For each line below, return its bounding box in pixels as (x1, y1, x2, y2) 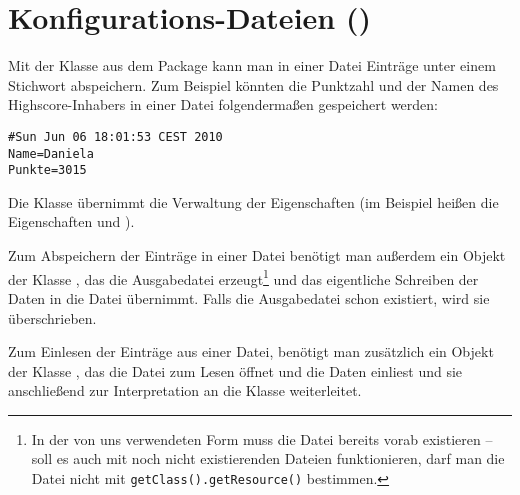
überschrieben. (8, 307, 97, 328)
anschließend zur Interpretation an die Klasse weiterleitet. (8, 380, 362, 401)
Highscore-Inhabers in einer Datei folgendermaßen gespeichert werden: (8, 94, 438, 115)
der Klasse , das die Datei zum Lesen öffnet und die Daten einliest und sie (8, 360, 463, 381)
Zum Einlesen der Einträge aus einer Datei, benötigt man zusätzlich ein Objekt (8, 341, 494, 362)
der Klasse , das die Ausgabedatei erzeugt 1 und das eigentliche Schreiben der (8, 265, 479, 289)
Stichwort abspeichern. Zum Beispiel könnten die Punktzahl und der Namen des (8, 74, 499, 95)
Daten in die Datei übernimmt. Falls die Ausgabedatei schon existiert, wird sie (8, 287, 490, 308)
